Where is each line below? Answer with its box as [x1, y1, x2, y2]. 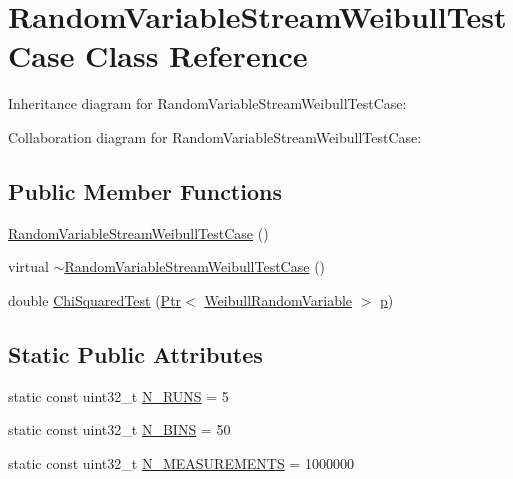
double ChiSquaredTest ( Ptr [8, 289, 182, 310]
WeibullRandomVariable [204, 289, 353, 310]
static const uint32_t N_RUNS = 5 [8, 385, 229, 406]
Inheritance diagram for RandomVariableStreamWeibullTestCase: [8, 93, 407, 114]
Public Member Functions [8, 175, 282, 206]
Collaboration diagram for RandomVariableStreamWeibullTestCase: [8, 126, 422, 147]
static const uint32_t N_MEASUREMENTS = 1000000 [8, 452, 354, 473]
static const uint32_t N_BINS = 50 [8, 419, 231, 440]
